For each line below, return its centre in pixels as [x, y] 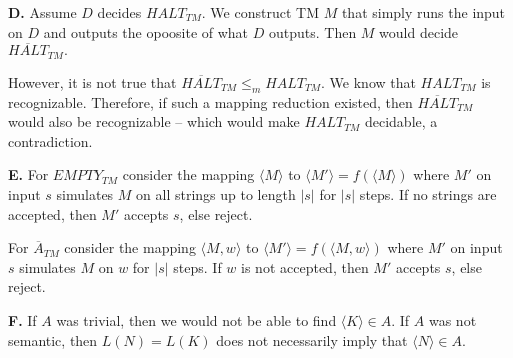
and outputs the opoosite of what [146, 31]
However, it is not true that [92, 81]
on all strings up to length [216, 194]
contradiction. [50, 140]
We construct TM [264, 12]
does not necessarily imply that [312, 339]
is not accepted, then [305, 266]
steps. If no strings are [428, 194]
